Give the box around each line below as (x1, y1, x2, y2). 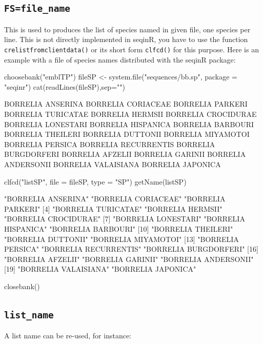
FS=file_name (4, 3, 70, 14)
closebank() (4, 280, 40, 291)
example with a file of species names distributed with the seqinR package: (4, 54, 236, 65)
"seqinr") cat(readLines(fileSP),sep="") (4, 81, 125, 92)
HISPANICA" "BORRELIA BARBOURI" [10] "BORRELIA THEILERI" (4, 223, 233, 234)
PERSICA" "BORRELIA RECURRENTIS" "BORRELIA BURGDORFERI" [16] (4, 244, 258, 254)
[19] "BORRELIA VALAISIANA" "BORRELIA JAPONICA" (4, 264, 196, 274)
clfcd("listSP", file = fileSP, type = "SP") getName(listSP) (4, 176, 187, 187)
